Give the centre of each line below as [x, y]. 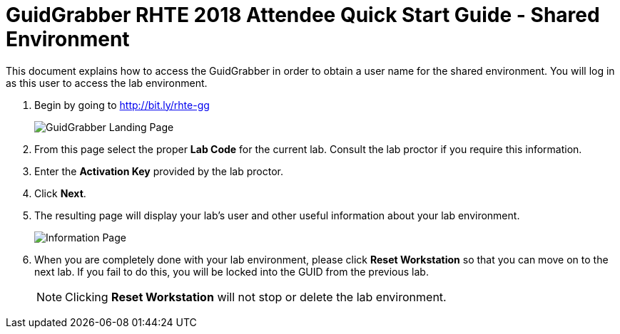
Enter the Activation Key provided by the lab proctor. [159, 171]
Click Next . [60, 193]
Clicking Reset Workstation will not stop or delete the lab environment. [256, 297]
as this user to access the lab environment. [107, 83]
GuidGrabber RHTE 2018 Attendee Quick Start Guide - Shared [303, 15]
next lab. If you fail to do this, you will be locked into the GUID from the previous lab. [232, 271]
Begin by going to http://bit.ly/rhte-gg [122, 105]
